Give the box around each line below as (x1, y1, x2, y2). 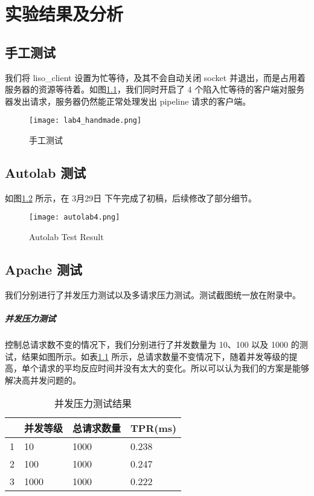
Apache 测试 (5, 260, 82, 279)
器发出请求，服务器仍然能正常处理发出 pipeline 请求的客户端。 (5, 94, 251, 107)
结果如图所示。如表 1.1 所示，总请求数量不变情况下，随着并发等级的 (21, 350, 289, 362)
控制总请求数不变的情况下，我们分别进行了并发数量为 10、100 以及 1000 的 (5, 338, 300, 351)
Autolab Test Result (29, 230, 104, 243)
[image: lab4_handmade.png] (29, 116, 142, 125)
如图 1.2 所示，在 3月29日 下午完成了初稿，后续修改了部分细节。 (5, 191, 257, 204)
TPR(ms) (130, 420, 177, 435)
